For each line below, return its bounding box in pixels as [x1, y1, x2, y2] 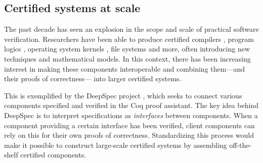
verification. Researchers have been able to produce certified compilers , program [4, 33, 254, 44]
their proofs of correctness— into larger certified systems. [4, 73, 182, 84]
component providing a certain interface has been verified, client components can [4, 120, 255, 130]
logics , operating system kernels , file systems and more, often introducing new [4, 43, 250, 54]
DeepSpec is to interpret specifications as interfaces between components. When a [4, 110, 258, 120]
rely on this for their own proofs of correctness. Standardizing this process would [4, 130, 254, 140]
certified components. [20, 149, 86, 160]
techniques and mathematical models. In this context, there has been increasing [4, 53, 251, 64]
